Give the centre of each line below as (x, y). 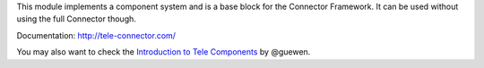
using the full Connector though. (76, 19)
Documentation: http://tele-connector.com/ (96, 35)
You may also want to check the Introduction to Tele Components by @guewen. (164, 52)
